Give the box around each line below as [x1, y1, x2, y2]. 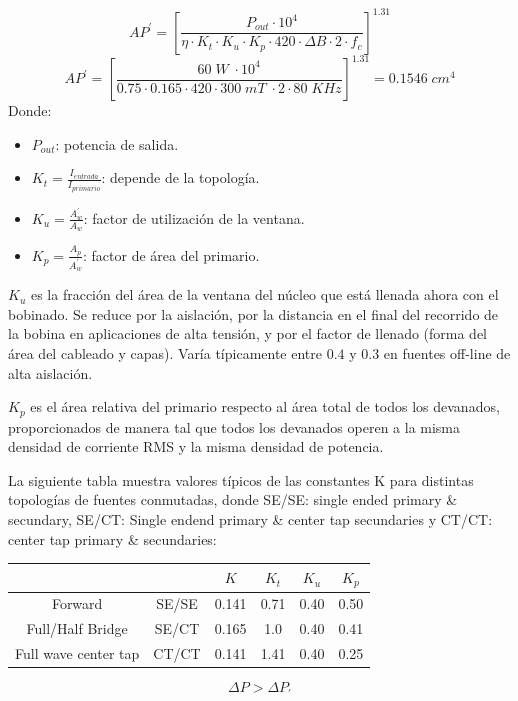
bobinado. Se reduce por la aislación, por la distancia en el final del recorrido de [8, 303, 499, 324]
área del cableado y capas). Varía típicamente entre [8, 342, 323, 363]
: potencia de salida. [55, 133, 179, 154]
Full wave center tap [15, 643, 140, 664]
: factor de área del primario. [82, 244, 260, 265]
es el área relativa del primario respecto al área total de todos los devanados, [30, 396, 500, 417]
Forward [51, 593, 103, 614]
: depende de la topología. [101, 167, 260, 188]
